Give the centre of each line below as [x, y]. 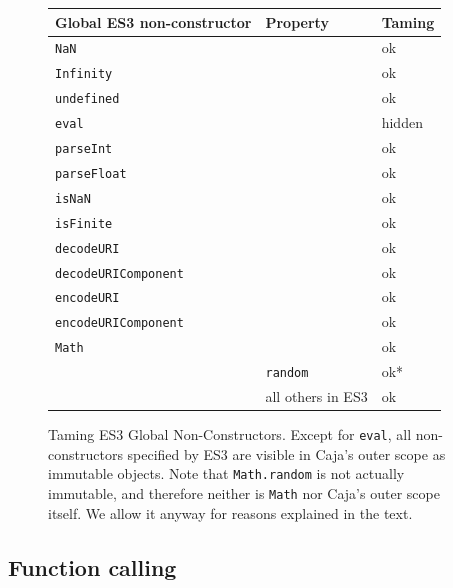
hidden [402, 122]
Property [297, 21]
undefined [87, 99]
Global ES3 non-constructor [153, 21]
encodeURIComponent [119, 323]
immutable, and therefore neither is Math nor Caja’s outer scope [244, 493]
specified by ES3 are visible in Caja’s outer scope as [286, 453]
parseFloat [91, 173]
